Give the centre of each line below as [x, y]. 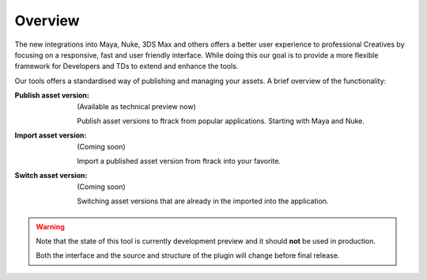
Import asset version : [51, 135]
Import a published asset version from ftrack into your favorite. [179, 161]
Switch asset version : [51, 176]
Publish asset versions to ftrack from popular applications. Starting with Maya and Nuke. [221, 121]
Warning [50, 226]
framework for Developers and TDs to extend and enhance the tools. [127, 66]
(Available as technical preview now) [137, 106]
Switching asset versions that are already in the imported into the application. [203, 201]
